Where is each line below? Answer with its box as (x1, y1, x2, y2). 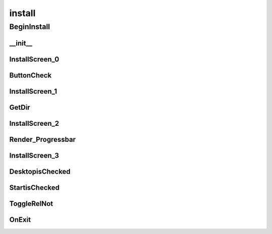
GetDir (9, 103, 30, 112)
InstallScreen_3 (9, 151, 59, 160)
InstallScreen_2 (9, 119, 59, 128)
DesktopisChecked (9, 167, 71, 176)
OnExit (9, 215, 31, 224)
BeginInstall (9, 22, 50, 31)
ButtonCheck (9, 71, 52, 80)
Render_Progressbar (9, 135, 76, 143)
